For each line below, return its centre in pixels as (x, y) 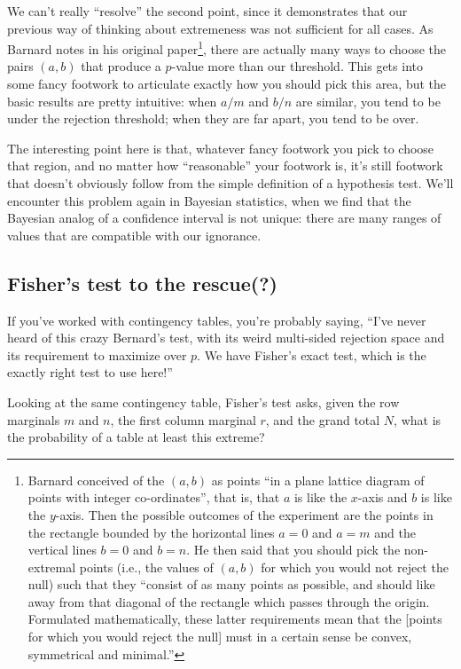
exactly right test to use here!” (90, 372)
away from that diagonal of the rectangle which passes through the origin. (229, 601)
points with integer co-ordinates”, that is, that (154, 497)
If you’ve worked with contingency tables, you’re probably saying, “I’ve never (217, 320)
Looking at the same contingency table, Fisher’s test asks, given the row (203, 401)
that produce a (121, 66)
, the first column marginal (183, 419)
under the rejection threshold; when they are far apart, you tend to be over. (213, 118)
